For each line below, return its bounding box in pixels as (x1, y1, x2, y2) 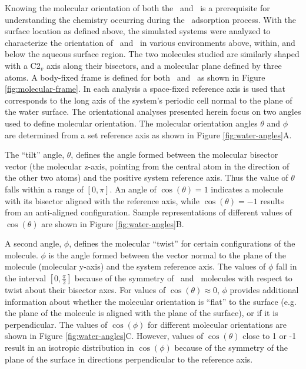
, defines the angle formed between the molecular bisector (71, 148, 278, 161)
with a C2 (5, 59, 41, 71)
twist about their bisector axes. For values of (5, 284, 166, 296)
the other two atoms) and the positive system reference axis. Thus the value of (5, 171, 288, 184)
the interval (5, 272, 46, 284)
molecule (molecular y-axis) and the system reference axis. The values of (5, 260, 266, 272)
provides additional (229, 284, 299, 296)
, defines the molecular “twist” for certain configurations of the (69, 237, 295, 250)
